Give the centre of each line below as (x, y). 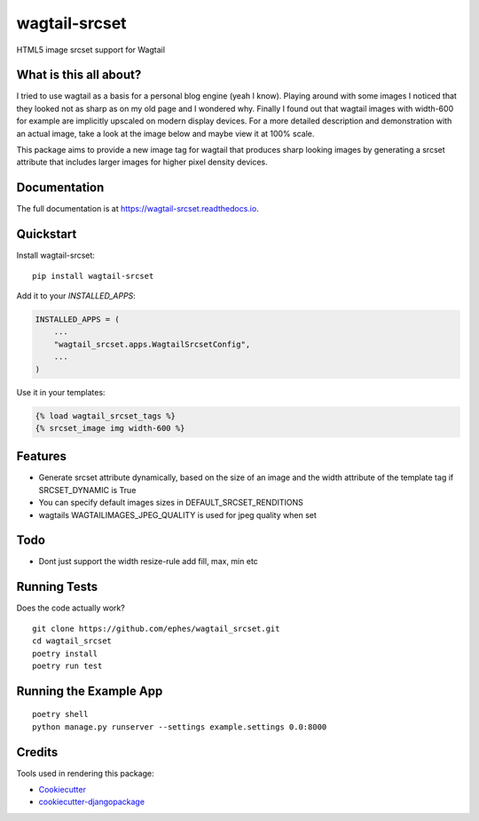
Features (41, 456)
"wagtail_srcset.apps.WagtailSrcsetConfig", (152, 344)
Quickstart (47, 234)
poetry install (65, 654)
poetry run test (67, 666)
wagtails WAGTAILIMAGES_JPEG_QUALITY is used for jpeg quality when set (177, 514)
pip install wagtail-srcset (93, 276)
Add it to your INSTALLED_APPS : (76, 296)
